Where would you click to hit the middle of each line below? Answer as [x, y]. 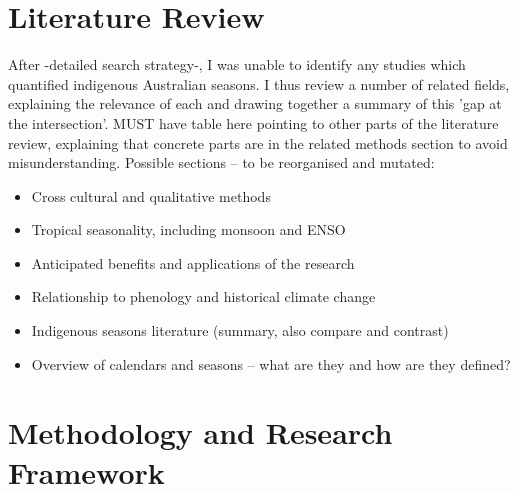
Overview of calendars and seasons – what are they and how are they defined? [271, 363]
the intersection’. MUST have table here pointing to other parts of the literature [253, 122]
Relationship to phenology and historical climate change [203, 296]
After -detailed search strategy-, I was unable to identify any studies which [237, 64]
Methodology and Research [200, 432]
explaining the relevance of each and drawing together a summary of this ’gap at [255, 103]
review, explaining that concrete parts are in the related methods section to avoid [258, 142]
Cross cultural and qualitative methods [151, 195]
